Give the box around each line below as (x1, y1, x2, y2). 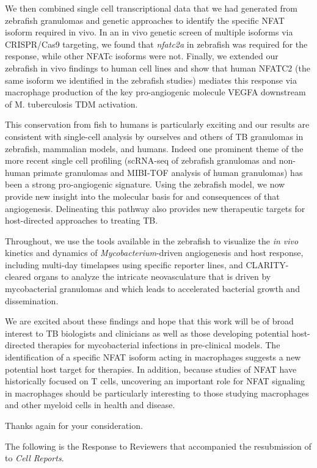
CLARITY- (246, 258, 289, 271)
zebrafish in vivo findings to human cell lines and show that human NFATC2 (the (5, 61, 310, 74)
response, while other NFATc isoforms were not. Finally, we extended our (5, 49, 279, 62)
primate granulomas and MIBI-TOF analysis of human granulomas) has (33, 166, 303, 178)
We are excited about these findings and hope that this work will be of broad (5, 315, 294, 327)
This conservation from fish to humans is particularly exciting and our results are (5, 118, 310, 131)
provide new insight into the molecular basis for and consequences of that (5, 189, 280, 202)
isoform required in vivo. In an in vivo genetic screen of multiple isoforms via (5, 26, 293, 38)
